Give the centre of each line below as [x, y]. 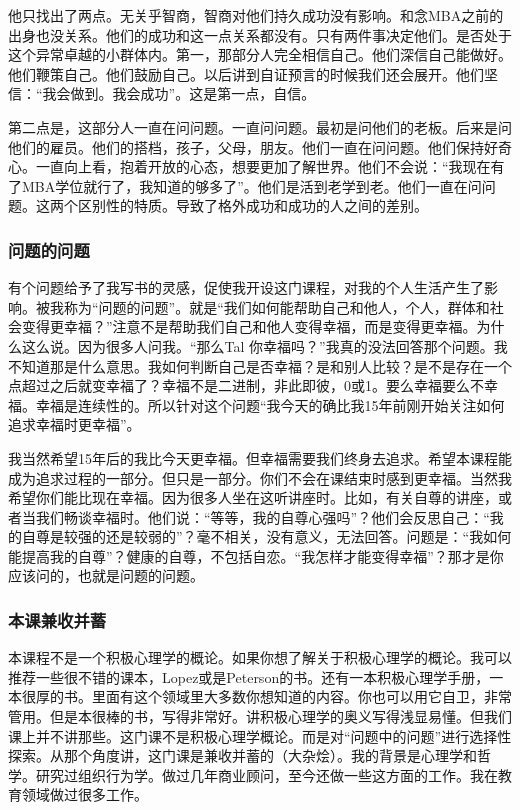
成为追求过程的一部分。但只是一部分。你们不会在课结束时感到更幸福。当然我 [260, 477]
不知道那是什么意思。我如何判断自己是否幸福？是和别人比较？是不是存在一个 [260, 365]
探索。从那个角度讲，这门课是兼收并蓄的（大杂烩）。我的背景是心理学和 [242, 755]
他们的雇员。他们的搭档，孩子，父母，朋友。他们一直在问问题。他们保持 [246, 146]
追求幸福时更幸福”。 [74, 424]
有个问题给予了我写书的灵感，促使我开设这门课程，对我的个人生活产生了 [246, 287]
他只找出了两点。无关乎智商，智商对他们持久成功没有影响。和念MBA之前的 [256, 15]
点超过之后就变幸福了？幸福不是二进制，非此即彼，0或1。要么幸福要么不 [246, 385]
